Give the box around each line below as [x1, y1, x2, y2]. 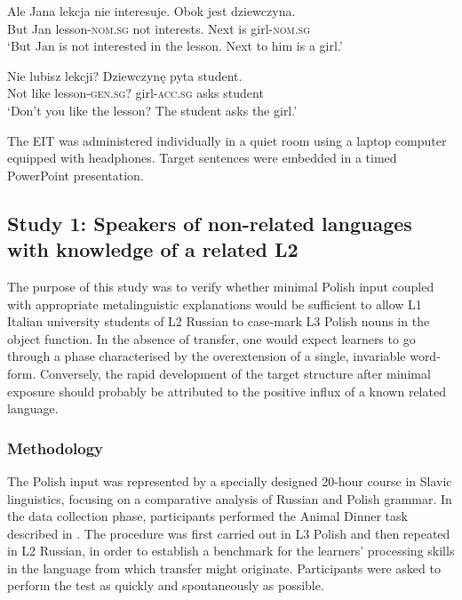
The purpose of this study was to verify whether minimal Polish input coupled [7, 276, 434, 295]
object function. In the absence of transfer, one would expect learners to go [7, 329, 416, 348]
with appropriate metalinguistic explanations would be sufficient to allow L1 [7, 294, 422, 313]
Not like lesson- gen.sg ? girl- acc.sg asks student [7, 84, 264, 102]
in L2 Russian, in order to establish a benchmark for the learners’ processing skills [7, 541, 455, 560]
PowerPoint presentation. [7, 165, 144, 184]
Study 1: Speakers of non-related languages [7, 209, 412, 236]
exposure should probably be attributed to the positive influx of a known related [7, 381, 446, 400]
